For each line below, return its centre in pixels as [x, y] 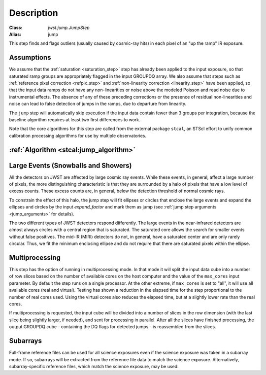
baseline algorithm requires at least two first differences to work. [75, 119]
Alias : [15, 34]
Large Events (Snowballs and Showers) [70, 165]
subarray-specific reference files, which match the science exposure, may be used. [94, 366]
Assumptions [30, 57]
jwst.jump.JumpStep [69, 28]
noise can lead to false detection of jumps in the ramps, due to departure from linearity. [98, 104]
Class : [16, 28]
